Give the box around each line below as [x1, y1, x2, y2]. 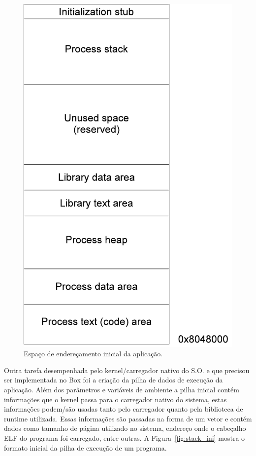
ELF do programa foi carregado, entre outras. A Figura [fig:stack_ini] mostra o [4, 433, 245, 443]
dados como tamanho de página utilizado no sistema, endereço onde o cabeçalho [4, 423, 246, 433]
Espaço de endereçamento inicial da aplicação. [24, 348, 163, 359]
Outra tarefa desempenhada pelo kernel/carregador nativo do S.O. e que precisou [4, 365, 250, 375]
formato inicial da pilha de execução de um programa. [4, 442, 167, 453]
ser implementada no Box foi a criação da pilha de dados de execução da [4, 375, 223, 385]
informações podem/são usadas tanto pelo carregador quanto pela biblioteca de [4, 404, 243, 414]
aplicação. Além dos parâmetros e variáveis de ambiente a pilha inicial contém [4, 384, 239, 395]
